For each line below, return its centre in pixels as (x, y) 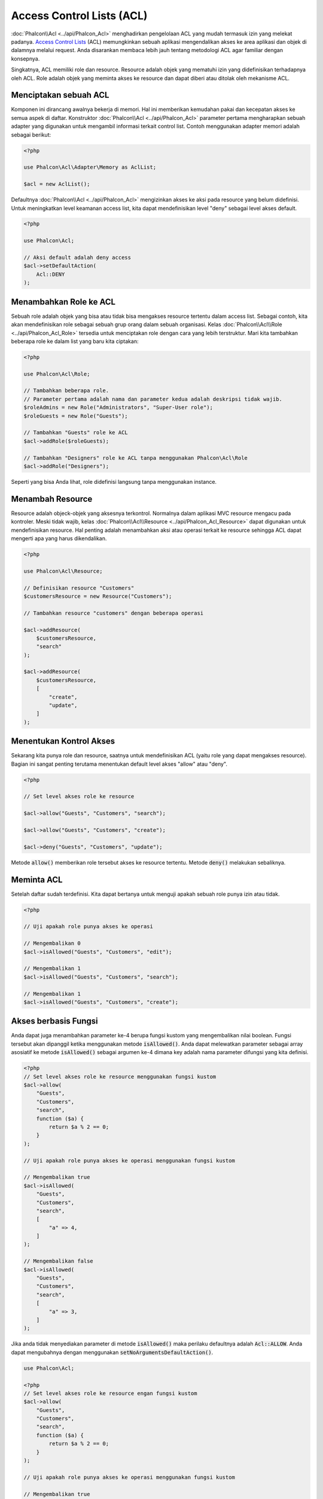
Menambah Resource (52, 499)
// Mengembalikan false (59, 1261)
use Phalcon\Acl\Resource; (63, 571)
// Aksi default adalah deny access (77, 258)
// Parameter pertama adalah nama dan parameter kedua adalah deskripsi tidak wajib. (153, 399)
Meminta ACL (37, 879)
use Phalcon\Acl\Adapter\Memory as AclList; (90, 167)
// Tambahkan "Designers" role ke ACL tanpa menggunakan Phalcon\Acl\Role (136, 458)
